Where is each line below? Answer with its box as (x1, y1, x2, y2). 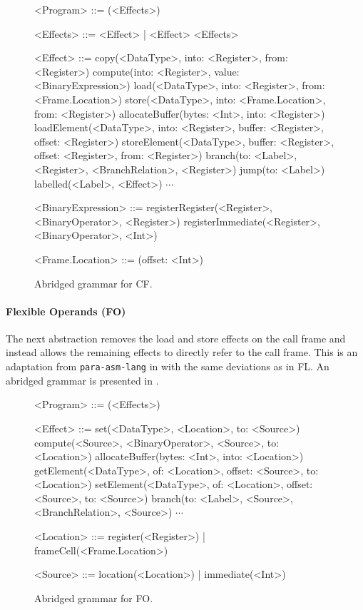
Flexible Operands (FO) (6, 303, 126, 318)
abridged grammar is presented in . (6, 372, 159, 387)
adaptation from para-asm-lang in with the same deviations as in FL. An (6, 359, 329, 374)
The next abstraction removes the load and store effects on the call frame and (6, 330, 346, 345)
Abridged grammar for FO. (34, 590, 153, 605)
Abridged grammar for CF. (34, 275, 153, 290)
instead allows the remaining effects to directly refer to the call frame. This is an (6, 345, 358, 360)
